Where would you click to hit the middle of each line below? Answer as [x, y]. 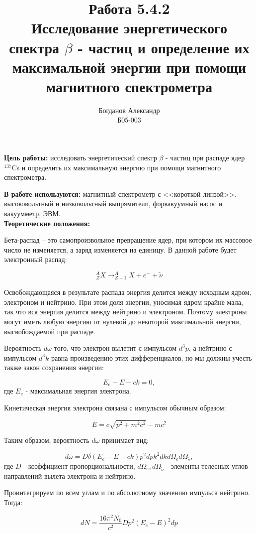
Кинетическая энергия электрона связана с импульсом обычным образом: [115, 408]
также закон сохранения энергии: [54, 367]
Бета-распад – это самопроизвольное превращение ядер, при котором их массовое [128, 240]
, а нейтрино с [210, 348]
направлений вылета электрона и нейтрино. [70, 475]
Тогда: [13, 502]
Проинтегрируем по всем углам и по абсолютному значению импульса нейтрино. [127, 492]
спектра [34, 47]
